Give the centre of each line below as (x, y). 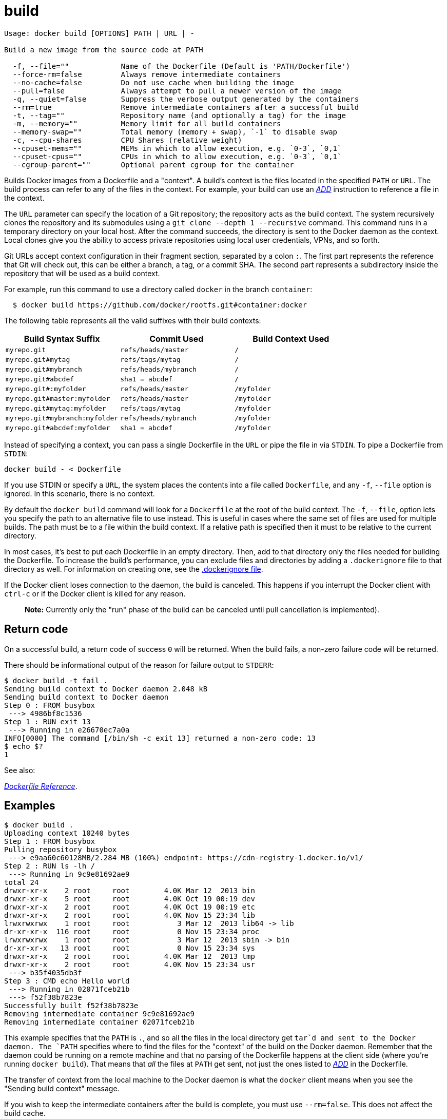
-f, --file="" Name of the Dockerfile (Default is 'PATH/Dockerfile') (181, 66)
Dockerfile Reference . (41, 786)
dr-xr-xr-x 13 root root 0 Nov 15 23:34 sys (130, 948)
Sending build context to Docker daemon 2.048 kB (106, 689)
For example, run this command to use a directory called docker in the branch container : (158, 289)
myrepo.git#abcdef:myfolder (58, 428)
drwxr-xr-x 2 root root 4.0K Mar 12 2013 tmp (130, 957)
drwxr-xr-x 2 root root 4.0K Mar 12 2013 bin (130, 891)
